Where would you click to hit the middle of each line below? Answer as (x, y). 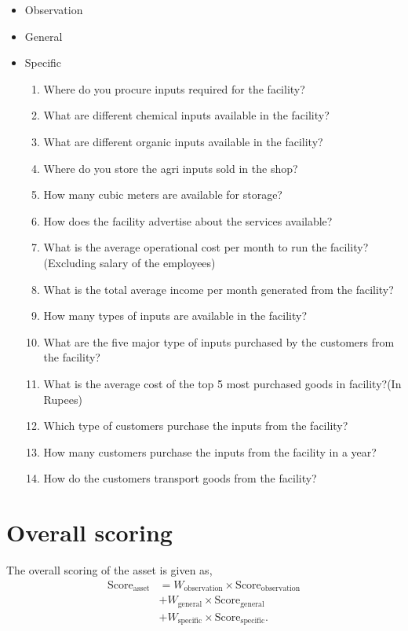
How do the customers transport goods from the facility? (180, 478)
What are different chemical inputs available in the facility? (186, 115)
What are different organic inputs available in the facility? (183, 141)
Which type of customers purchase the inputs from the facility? (196, 426)
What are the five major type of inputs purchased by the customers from (219, 341)
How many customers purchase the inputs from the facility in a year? (210, 451)
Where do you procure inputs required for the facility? (174, 88)
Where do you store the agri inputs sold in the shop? (171, 168)
